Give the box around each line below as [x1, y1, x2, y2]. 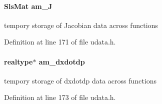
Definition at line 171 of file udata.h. [4, 36, 116, 47]
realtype [4, 56, 33, 66]
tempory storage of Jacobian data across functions [4, 19, 158, 30]
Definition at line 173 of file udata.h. [4, 92, 116, 102]
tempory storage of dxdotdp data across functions [4, 75, 156, 85]
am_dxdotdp [38, 56, 85, 66]
